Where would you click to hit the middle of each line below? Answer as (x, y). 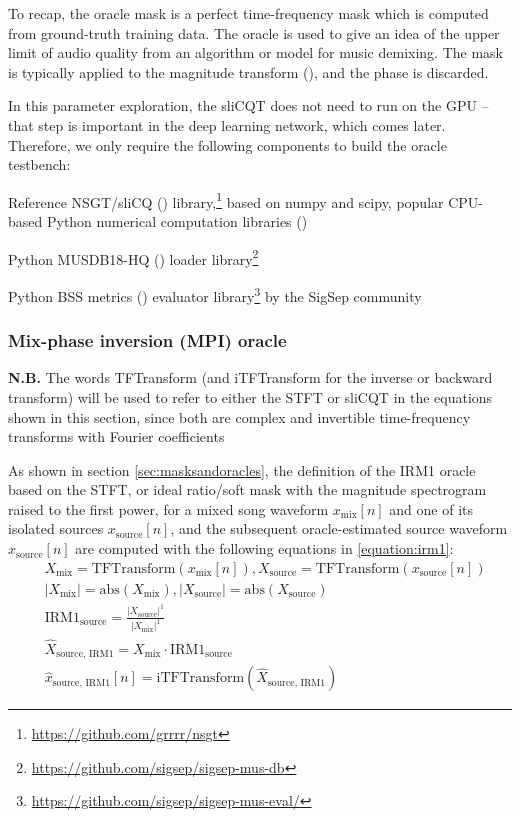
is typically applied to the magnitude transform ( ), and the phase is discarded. (248, 71)
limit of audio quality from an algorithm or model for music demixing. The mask (255, 52)
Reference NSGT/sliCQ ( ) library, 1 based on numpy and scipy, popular (226, 200)
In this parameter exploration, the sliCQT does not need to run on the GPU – (248, 105)
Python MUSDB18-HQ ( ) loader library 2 (133, 257)
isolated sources (56, 528)
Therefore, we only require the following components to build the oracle (227, 144)
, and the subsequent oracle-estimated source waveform (339, 528)
